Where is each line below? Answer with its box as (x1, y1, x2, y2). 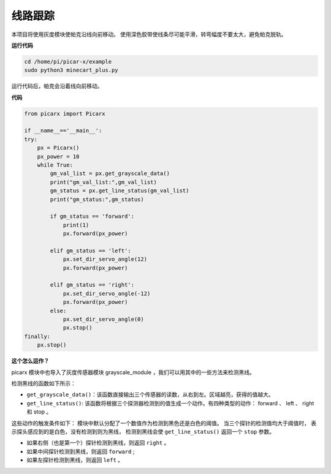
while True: (37, 162, 74, 168)
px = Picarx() (37, 145, 80, 151)
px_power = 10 (37, 153, 80, 160)
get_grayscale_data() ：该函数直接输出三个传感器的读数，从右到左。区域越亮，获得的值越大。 (26, 391, 274, 398)
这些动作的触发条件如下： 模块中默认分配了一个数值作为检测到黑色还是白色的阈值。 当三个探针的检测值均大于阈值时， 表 (11, 419, 317, 427)
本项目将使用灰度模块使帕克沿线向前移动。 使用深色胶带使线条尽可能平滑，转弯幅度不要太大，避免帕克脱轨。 (11, 31, 287, 38)
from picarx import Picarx (24, 110, 105, 117)
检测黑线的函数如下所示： (11, 380, 76, 387)
